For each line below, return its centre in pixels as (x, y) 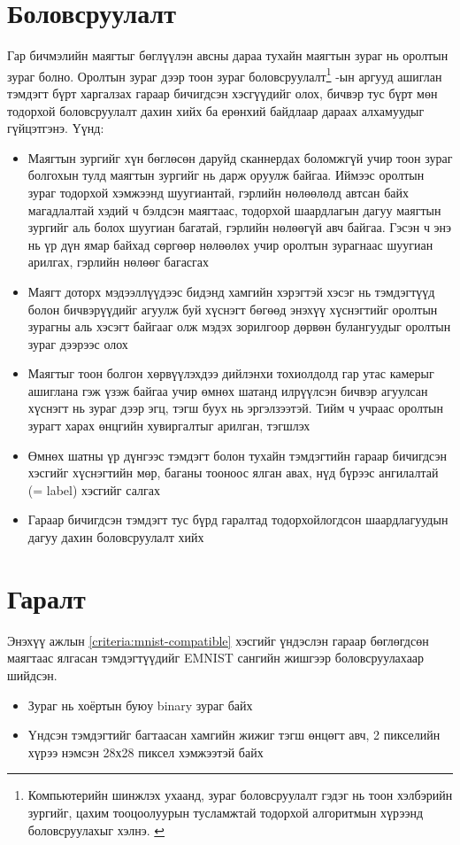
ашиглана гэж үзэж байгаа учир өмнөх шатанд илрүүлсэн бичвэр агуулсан (228, 390)
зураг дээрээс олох (78, 343)
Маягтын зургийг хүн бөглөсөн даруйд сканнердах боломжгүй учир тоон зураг (240, 157)
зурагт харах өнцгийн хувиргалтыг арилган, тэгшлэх (169, 426)
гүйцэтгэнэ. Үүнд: (56, 128)
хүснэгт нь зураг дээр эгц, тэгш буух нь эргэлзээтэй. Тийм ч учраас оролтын (235, 408)
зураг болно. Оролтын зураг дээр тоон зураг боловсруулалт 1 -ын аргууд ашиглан (225, 74)
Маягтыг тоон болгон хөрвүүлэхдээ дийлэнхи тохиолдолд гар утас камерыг (231, 373)
